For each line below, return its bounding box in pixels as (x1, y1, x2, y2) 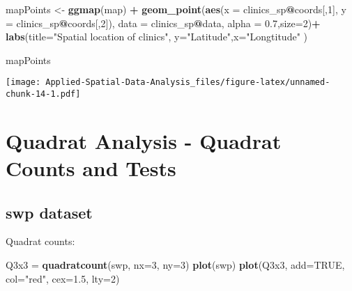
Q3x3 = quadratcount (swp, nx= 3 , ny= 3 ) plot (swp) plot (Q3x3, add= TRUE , (6, 258, 345, 272)
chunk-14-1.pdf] (6, 89, 81, 100)
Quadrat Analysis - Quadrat (6, 126, 282, 155)
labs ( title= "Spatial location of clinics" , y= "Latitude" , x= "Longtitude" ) (6, 29, 307, 44)
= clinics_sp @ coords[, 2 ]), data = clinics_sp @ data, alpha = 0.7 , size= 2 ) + (6, 15, 321, 30)
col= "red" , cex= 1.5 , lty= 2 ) (6, 271, 120, 285)
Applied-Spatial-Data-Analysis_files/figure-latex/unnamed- (45, 77, 330, 88)
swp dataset (6, 201, 93, 223)
